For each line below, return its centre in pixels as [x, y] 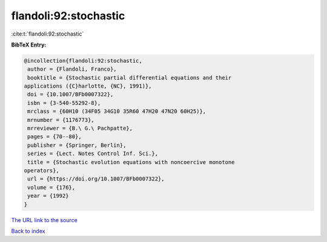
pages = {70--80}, [54, 137]
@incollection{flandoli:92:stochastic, [83, 61]
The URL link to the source [45, 220]
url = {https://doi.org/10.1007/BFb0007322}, [96, 179]
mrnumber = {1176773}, [61, 120]
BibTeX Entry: [29, 45]
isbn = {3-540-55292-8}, [64, 103]
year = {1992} [48, 196]
